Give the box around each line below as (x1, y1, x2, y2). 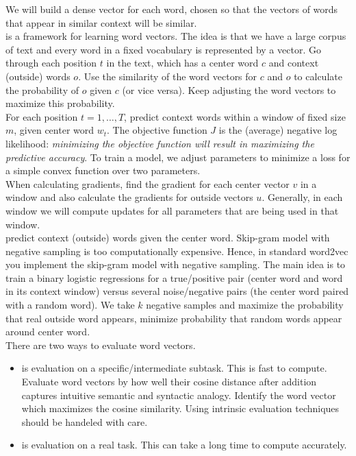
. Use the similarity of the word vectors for (78, 69, 257, 83)
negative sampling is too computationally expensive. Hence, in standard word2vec (5, 243, 348, 258)
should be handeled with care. (21, 414, 148, 429)
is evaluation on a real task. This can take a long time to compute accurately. (21, 437, 347, 452)
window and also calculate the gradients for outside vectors (5, 190, 253, 204)
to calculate (294, 69, 342, 83)
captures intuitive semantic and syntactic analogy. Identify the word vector (21, 387, 336, 402)
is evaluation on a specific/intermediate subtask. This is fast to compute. (21, 361, 327, 375)
